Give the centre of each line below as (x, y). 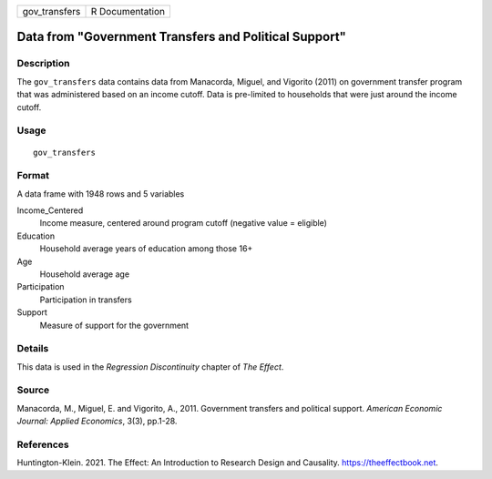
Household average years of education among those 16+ (146, 249)
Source (33, 390)
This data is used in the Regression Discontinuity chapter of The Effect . (150, 367)
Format (33, 176)
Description (43, 64)
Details (33, 349)
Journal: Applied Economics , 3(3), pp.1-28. (97, 421)
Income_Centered (50, 210)
